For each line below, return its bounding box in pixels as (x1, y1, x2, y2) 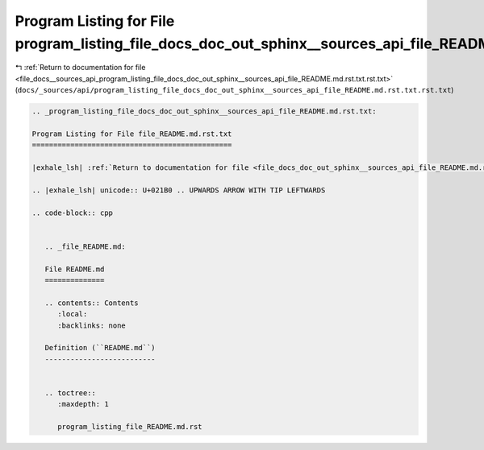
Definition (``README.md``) (44, 343, 156, 353)
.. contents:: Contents (44, 298, 139, 308)
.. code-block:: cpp (31, 208, 113, 217)
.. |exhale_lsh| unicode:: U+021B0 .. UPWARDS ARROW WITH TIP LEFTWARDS (31, 185, 326, 195)
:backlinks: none (57, 320, 127, 330)
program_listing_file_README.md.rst (57, 423, 202, 431)
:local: (57, 310, 88, 319)
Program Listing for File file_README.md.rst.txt (31, 129, 232, 138)
